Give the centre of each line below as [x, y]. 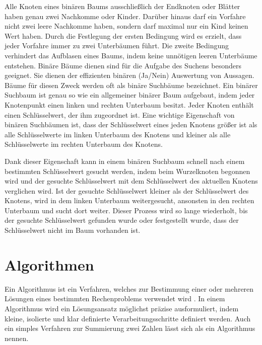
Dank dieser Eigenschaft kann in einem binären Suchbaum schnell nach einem [125, 161]
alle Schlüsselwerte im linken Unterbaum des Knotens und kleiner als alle [118, 134]
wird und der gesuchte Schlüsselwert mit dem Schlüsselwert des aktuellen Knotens [131, 181]
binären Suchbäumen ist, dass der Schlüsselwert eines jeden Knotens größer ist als [131, 124]
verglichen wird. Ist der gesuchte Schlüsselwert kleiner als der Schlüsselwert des [127, 190]
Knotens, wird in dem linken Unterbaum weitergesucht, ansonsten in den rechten [129, 200]
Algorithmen [49, 264]
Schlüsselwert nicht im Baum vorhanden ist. [73, 230]
